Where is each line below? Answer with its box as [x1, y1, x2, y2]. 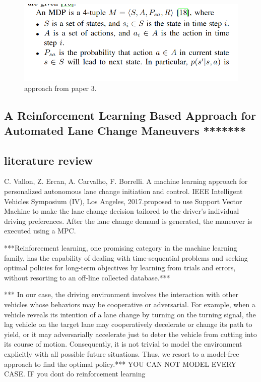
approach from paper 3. [24, 83, 97, 93]
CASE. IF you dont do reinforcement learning [4, 368, 146, 379]
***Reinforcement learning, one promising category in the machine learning [4, 243, 237, 253]
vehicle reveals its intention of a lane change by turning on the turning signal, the [4, 309, 256, 319]
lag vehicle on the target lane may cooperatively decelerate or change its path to [4, 319, 252, 329]
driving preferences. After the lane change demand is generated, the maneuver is [4, 215, 252, 226]
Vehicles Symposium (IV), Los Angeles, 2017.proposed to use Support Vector [4, 196, 242, 206]
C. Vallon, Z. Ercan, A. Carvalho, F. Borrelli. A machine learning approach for [4, 176, 248, 186]
